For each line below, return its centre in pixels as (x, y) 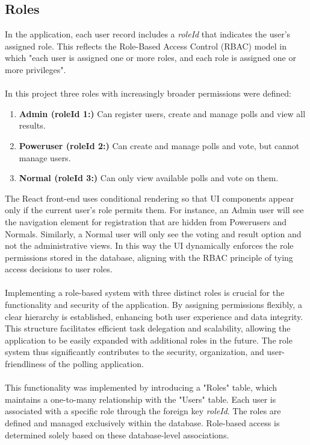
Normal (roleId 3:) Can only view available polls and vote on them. (149, 178)
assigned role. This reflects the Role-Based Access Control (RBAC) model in (146, 46)
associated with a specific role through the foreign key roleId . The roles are (143, 411)
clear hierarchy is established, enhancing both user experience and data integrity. (154, 316)
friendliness (26, 364)
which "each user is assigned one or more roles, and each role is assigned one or (150, 58)
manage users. (45, 157)
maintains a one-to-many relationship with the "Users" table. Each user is (141, 399)
